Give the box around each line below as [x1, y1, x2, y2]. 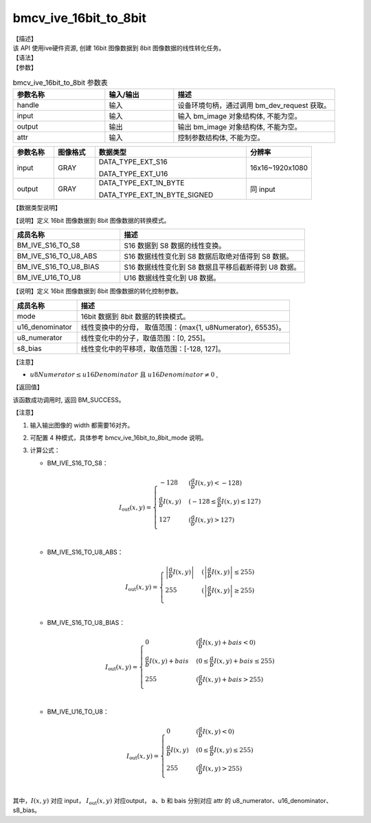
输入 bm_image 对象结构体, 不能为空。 [177, 111, 302, 121]
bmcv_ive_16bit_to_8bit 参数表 [12, 78, 108, 87]
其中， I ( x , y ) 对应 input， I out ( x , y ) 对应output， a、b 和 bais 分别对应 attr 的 [12, 796, 232, 806]
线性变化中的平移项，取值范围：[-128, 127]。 [80, 344, 225, 354]
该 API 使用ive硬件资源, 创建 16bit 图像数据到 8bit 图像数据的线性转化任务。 [12, 43, 225, 52]
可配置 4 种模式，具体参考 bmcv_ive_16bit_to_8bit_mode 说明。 [30, 434, 207, 442]
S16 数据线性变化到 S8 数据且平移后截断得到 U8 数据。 [124, 262, 301, 272]
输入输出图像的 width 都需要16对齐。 [30, 420, 134, 429]
